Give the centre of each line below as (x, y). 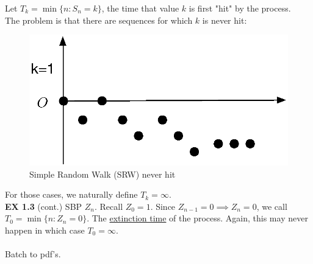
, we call (272, 206)
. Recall (109, 206)
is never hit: (225, 20)
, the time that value (140, 8)
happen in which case (45, 230)
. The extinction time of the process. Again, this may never (197, 218)
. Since (163, 206)
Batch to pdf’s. (33, 254)
